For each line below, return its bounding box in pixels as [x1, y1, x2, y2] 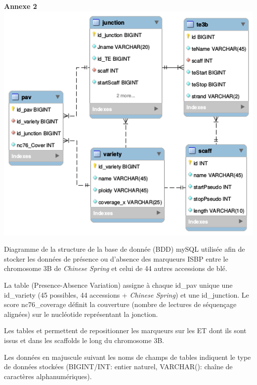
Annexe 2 [4, 1, 37, 11]
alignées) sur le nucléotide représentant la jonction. [4, 308, 158, 319]
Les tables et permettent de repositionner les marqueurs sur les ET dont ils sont [4, 325, 247, 336]
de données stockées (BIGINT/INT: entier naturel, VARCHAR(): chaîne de [4, 361, 233, 372]
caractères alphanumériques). [4, 371, 92, 381]
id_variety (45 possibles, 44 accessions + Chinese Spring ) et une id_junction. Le [4, 289, 249, 300]
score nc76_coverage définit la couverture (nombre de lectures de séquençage [4, 299, 237, 309]
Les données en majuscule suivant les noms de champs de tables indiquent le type [4, 351, 251, 362]
